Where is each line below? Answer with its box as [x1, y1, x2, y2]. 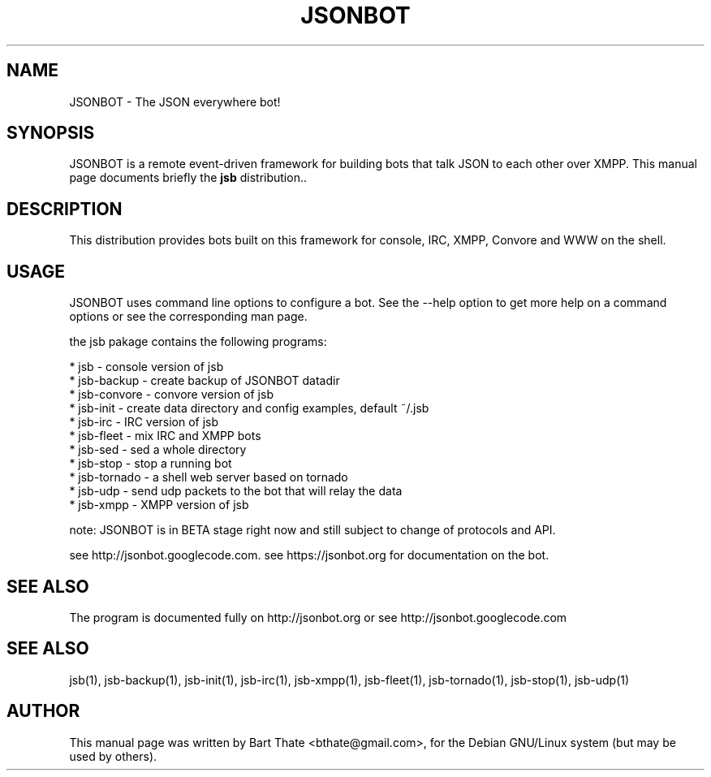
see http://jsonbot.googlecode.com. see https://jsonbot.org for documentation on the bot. [69, 548, 549, 563]
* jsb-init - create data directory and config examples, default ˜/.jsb [69, 401, 429, 416]
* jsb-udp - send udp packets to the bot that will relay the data [69, 484, 403, 499]
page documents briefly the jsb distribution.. [69, 171, 307, 185]
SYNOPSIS [6, 123, 95, 144]
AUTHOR [6, 701, 80, 722]
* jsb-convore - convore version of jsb [69, 387, 274, 402]
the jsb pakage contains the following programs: [69, 335, 327, 349]
